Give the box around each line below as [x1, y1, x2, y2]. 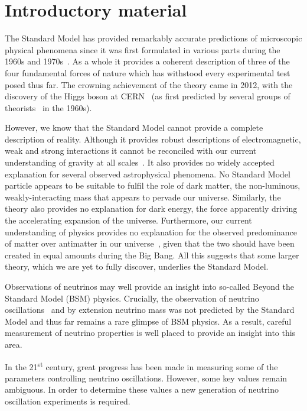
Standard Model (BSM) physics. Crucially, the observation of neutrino [5, 292, 259, 304]
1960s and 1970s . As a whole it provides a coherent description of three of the [5, 55, 290, 67]
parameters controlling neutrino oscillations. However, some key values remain [5, 371, 288, 384]
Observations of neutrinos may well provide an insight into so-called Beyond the [5, 280, 294, 292]
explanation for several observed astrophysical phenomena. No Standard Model [5, 167, 290, 180]
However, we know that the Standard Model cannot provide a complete [5, 121, 263, 134]
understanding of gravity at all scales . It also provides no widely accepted [5, 156, 275, 169]
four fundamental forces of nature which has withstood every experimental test [5, 66, 290, 79]
